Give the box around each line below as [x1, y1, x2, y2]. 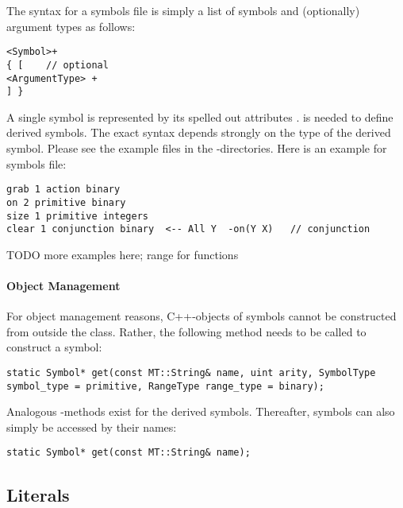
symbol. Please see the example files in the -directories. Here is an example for [6, 140, 387, 156]
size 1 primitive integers [6, 210, 148, 222]
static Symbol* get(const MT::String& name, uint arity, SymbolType [6, 366, 376, 378]
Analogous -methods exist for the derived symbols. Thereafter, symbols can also [6, 403, 395, 420]
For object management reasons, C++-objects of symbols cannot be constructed [6, 308, 397, 324]
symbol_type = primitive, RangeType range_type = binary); [6, 380, 324, 392]
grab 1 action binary [6, 184, 121, 196]
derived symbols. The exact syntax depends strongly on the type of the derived [6, 124, 391, 141]
